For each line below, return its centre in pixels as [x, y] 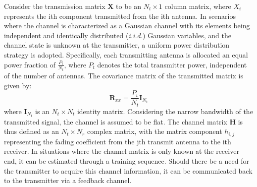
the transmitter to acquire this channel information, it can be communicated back [128, 170]
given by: [18, 85]
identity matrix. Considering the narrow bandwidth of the [165, 111]
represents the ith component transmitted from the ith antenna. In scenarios [120, 16]
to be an [129, 6]
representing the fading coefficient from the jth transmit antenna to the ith [118, 141]
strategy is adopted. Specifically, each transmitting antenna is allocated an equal [126, 54]
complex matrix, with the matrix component [154, 131]
